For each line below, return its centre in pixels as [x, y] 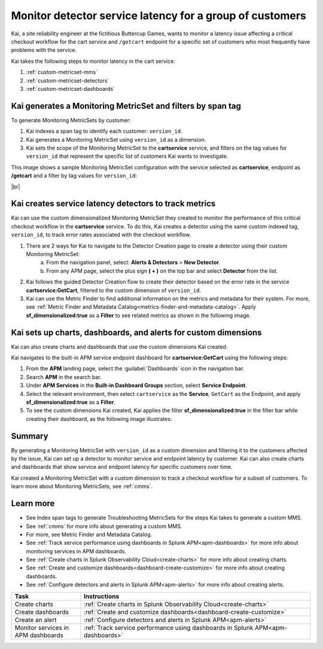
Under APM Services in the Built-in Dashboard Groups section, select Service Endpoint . [137, 385]
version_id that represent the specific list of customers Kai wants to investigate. [127, 156]
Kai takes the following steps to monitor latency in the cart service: [93, 61]
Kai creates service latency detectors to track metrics [113, 204]
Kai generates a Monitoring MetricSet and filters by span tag [126, 106]
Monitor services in [42, 627]
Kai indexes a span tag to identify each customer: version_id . [104, 131]
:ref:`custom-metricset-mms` [62, 72]
